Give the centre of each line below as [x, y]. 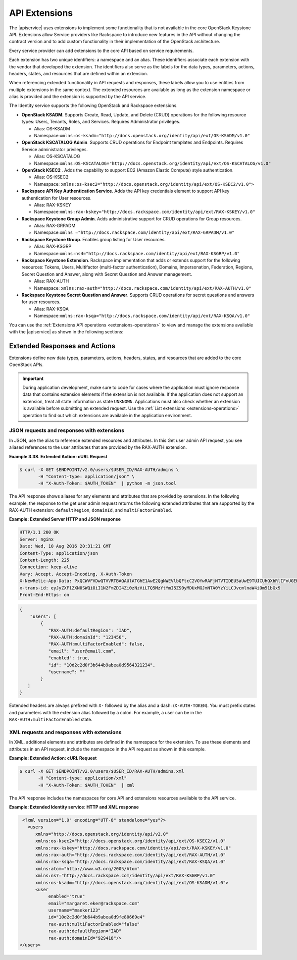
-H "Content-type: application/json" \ [86, 476]
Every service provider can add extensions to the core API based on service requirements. [101, 51]
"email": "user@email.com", [82, 651]
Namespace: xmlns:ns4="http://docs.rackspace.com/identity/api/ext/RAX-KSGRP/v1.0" [137, 253]
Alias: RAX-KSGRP [53, 246]
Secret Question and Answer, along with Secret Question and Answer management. [107, 274]
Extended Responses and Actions [62, 346]
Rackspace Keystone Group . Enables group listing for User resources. [94, 239]
